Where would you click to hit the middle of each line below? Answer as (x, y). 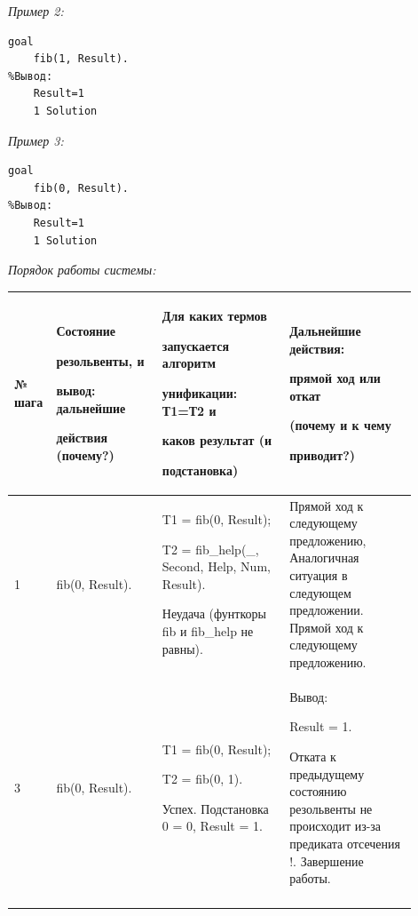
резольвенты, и (100, 360)
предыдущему (327, 773)
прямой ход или (335, 378)
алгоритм (189, 363)
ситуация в (319, 575)
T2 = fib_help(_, (210, 549)
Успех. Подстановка (215, 808)
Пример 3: (36, 140)
